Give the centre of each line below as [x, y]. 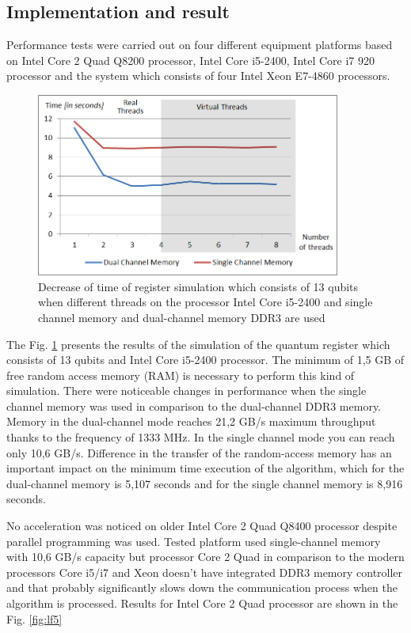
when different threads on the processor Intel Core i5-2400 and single [205, 302]
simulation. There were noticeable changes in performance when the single [186, 390]
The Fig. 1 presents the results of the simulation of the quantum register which [198, 344]
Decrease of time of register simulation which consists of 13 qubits [198, 286]
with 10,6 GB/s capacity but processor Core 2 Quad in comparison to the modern [205, 557]
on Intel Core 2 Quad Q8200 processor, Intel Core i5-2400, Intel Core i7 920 [191, 60]
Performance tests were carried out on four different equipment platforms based [200, 45]
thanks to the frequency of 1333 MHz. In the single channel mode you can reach [201, 437]
